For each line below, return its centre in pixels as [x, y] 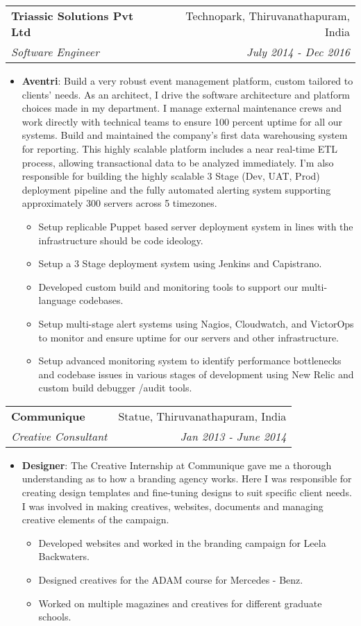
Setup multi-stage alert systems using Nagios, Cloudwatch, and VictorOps [196, 323]
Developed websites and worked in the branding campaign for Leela [182, 542]
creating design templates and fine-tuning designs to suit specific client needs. [187, 492]
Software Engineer [55, 52]
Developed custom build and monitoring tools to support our [168, 286]
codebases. [101, 300]
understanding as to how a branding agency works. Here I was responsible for [187, 479]
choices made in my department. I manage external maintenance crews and [182, 108]
